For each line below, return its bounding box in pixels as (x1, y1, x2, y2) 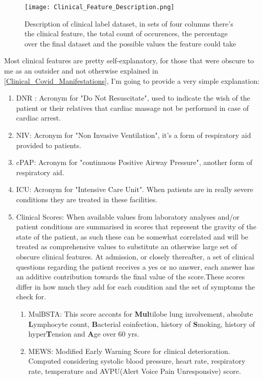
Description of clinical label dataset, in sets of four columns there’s (25, 18, 233, 29)
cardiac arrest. (16, 112, 61, 123)
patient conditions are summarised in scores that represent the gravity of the (16, 221, 256, 232)
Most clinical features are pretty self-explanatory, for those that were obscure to (4, 55, 254, 66)
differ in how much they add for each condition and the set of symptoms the (16, 281, 255, 292)
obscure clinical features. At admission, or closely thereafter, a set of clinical (16, 251, 254, 262)
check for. (16, 291, 46, 302)
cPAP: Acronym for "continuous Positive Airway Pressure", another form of (16, 157, 252, 168)
